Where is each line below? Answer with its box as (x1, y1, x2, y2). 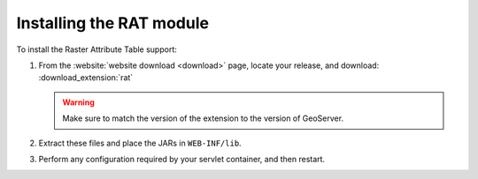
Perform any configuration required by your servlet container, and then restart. (38, 153, 326, 164)
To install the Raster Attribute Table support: (16, 44, 177, 55)
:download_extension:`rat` (38, 72, 134, 83)
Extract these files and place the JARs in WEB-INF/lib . (38, 138, 243, 148)
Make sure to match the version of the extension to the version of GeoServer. (62, 113, 344, 123)
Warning (62, 97, 95, 108)
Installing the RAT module (16, 13, 210, 33)
